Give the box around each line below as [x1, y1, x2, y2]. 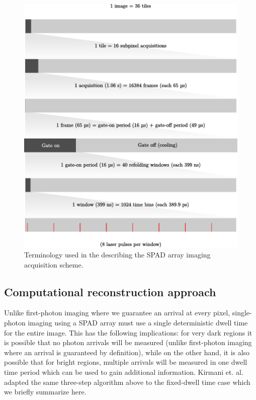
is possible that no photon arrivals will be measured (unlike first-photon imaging [4, 337, 252, 348]
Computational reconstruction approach [4, 284, 216, 299]
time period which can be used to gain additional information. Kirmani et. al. [4, 367, 243, 377]
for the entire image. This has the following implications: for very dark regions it [4, 327, 252, 338]
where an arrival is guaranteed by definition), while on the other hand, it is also [4, 347, 250, 357]
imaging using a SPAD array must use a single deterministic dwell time [28, 317, 248, 328]
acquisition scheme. [24, 259, 83, 270]
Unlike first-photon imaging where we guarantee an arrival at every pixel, [4, 307, 230, 318]
